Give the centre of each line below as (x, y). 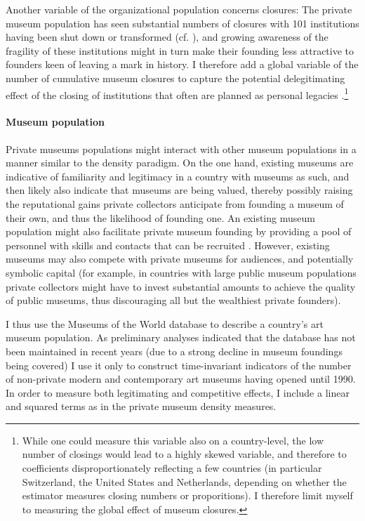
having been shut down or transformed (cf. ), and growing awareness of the (167, 37)
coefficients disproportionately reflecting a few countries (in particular (172, 468)
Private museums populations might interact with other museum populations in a (181, 149)
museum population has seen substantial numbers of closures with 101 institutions (182, 23)
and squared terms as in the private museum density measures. (141, 406)
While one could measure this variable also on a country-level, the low (173, 440)
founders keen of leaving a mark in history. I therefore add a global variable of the (182, 64)
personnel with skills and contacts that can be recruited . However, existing (168, 245)
